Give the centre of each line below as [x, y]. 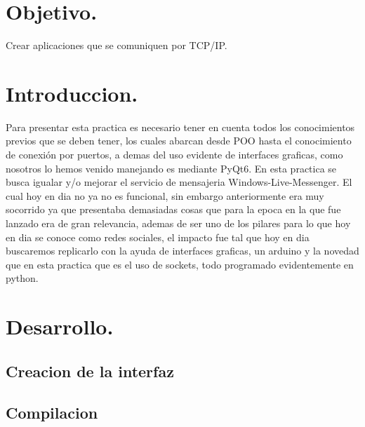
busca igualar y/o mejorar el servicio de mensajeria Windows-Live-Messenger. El [179, 182]
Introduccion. [72, 93]
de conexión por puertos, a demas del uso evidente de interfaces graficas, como [174, 155]
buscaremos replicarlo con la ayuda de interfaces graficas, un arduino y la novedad [182, 251]
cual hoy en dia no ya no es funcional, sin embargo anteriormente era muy [165, 195]
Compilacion [52, 412]
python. [22, 278]
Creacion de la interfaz [90, 371]
